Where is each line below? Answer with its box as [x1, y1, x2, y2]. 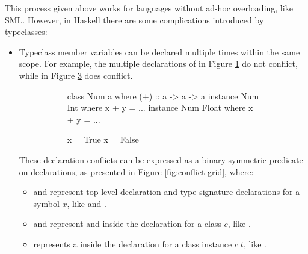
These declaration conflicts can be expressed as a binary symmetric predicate [19, 153, 303, 166]
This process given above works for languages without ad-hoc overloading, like [5, 2, 293, 14]
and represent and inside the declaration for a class [33, 217, 221, 230]
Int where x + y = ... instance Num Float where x [67, 101, 253, 114]
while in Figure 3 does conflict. [19, 69, 133, 81]
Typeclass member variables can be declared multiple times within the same [19, 45, 300, 58]
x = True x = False [67, 133, 139, 146]
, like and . [67, 197, 106, 209]
